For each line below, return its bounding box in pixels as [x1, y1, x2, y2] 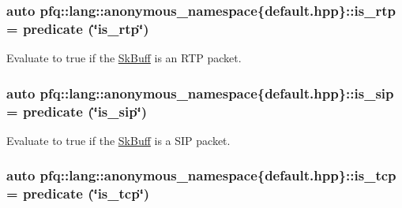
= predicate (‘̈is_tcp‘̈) [6, 184, 150, 203]
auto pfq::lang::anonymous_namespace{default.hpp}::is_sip [6, 83, 394, 102]
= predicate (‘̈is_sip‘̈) [6, 101, 148, 121]
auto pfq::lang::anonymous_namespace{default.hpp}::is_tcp [6, 165, 396, 185]
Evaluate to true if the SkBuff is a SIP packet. [6, 132, 231, 148]
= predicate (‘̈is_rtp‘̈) [6, 18, 149, 38]
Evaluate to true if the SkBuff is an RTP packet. [6, 50, 242, 66]
